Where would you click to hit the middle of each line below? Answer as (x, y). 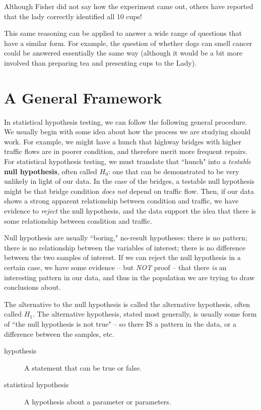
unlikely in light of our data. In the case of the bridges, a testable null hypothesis (129, 181)
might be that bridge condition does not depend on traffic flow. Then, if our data (129, 191)
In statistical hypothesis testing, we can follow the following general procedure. (126, 121)
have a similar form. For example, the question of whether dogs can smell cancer (128, 43)
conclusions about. (32, 287)
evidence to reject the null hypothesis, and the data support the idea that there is (130, 211)
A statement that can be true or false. (83, 367)
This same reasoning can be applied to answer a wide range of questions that (123, 33)
